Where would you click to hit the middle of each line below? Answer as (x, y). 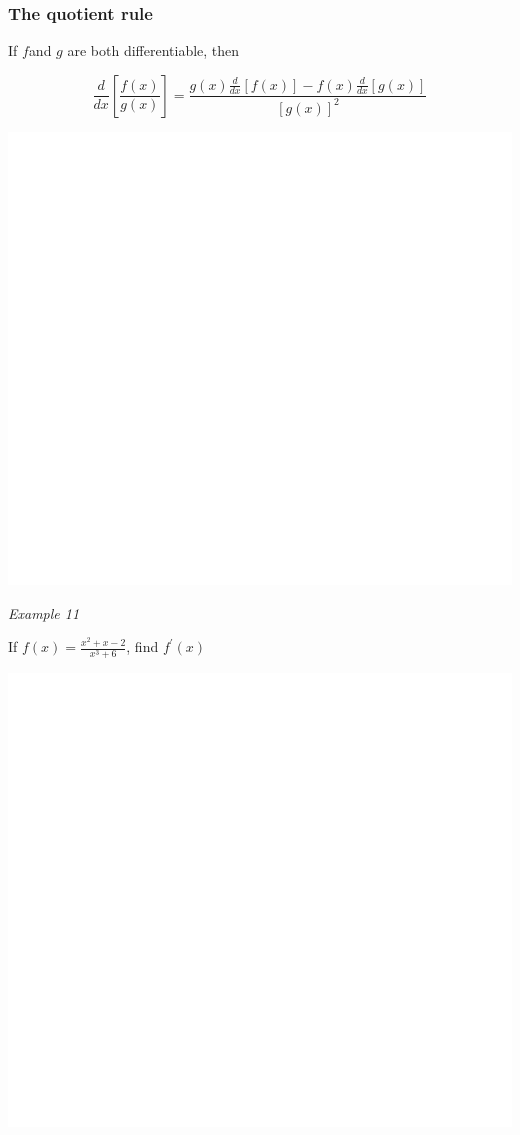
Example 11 (44, 612)
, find (142, 646)
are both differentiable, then (153, 50)
